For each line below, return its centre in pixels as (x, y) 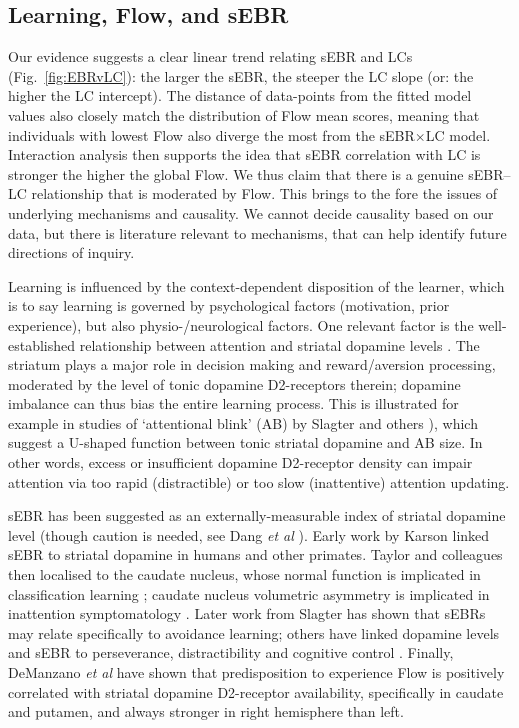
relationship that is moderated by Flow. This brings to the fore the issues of (264, 193)
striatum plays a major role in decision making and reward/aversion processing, (252, 364)
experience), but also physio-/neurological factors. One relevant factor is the (241, 324)
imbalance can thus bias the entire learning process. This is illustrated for (233, 403)
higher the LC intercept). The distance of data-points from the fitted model (240, 95)
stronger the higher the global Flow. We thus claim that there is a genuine (236, 173)
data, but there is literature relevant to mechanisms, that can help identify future (257, 232)
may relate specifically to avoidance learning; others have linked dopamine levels (254, 632)
